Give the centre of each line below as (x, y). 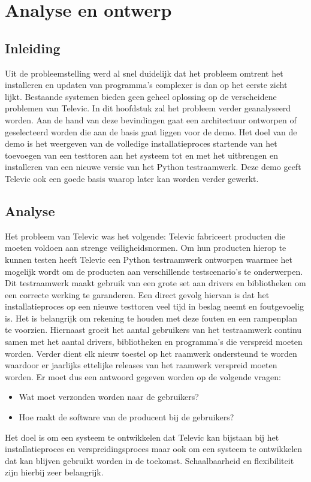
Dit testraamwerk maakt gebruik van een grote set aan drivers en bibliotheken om (155, 283)
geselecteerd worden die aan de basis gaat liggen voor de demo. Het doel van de (151, 131)
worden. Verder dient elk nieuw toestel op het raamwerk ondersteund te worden (151, 353)
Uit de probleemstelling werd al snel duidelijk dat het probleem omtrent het (144, 73)
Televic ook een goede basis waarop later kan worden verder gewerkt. (132, 178)
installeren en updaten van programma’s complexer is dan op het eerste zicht (146, 85)
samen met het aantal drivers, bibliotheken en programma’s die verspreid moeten (154, 342)
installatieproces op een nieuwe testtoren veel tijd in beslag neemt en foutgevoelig (154, 306)
